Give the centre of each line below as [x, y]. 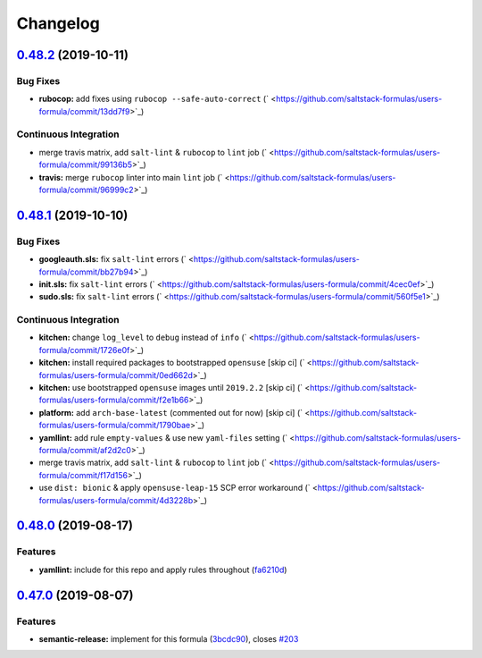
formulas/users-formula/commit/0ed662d [116, 375]
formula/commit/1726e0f [84, 350]
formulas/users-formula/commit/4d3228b [116, 500]
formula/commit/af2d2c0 [85, 450]
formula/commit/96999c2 [86, 190]
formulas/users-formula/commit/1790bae [115, 426]
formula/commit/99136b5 [86, 164]
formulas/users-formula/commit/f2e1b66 [114, 400]
